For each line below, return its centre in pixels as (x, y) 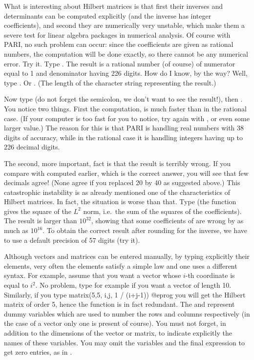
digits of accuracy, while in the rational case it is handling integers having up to (123, 137)
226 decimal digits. (32, 147)
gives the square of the (38, 211)
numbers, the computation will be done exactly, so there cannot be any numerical (126, 53)
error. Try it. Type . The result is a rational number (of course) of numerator (120, 63)
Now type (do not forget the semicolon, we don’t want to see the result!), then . (123, 99)
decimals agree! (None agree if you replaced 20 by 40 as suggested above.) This (122, 182)
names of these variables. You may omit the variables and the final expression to (124, 342)
